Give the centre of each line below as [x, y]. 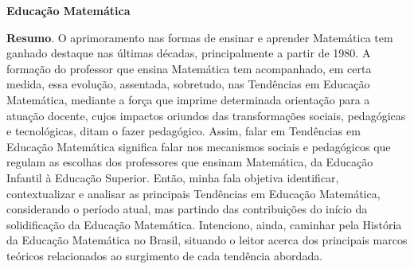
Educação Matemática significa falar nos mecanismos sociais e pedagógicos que [199, 146]
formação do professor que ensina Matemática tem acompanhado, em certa [189, 68]
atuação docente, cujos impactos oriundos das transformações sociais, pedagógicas [206, 115]
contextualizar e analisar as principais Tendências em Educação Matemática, [193, 193]
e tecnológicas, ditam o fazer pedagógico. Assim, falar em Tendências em [184, 131]
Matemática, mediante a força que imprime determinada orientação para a [188, 99]
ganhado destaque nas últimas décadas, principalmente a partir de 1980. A [189, 53]
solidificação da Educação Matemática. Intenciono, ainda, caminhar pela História [204, 224]
